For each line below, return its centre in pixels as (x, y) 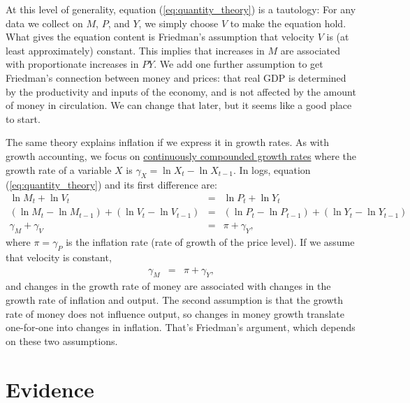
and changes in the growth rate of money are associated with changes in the (168, 286)
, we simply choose (178, 23)
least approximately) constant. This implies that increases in (135, 50)
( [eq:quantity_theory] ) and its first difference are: (111, 185)
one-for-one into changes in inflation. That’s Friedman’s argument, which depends (181, 327)
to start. (23, 118)
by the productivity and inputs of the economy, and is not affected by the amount (181, 91)
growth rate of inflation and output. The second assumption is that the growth (175, 300)
